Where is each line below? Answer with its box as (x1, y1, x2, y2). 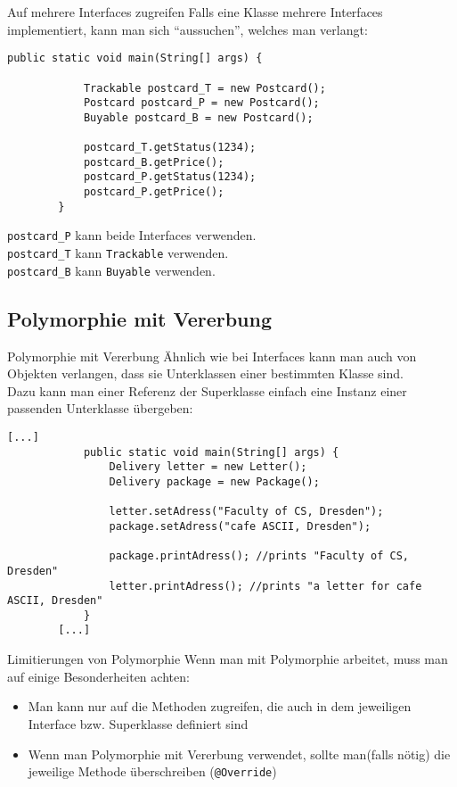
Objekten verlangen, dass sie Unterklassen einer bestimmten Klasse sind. (7, 364, 404, 383)
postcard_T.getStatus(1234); (83, 141, 257, 154)
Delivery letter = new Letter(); (109, 460, 307, 474)
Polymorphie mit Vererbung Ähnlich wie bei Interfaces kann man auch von (7, 346, 417, 365)
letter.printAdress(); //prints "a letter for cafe (109, 579, 422, 592)
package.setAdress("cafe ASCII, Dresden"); (109, 519, 371, 533)
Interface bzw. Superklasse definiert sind (28, 714, 249, 733)
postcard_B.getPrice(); (83, 155, 224, 169)
